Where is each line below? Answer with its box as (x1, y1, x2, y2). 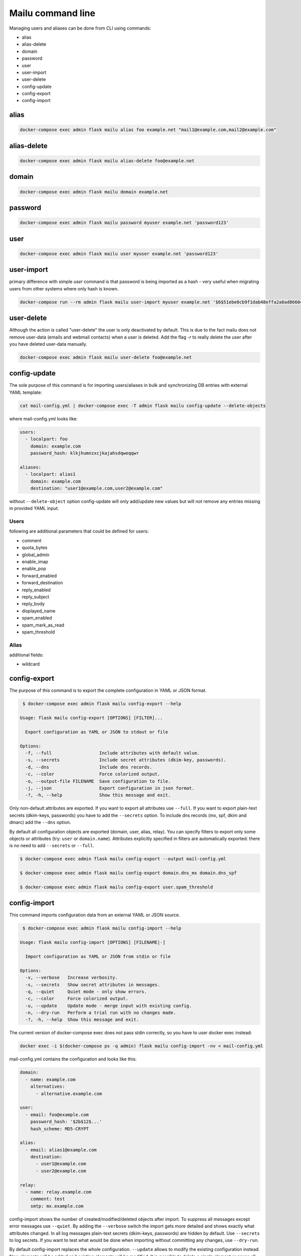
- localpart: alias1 (25, 471, 76, 477)
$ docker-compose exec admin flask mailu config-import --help (23, 925, 182, 931)
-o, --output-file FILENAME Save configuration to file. (25, 778, 171, 784)
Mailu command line (9, 8, 95, 19)
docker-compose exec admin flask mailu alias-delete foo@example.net (20, 158, 195, 164)
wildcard (22, 661, 40, 667)
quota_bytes (22, 545, 48, 551)
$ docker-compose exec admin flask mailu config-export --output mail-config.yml (20, 856, 227, 862)
